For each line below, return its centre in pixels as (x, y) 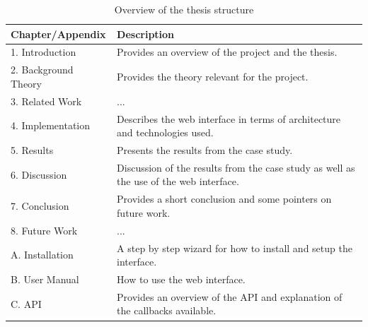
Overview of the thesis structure (184, 9)
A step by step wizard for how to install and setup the (235, 248)
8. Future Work (44, 230)
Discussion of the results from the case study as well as (236, 167)
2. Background (42, 70)
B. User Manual (45, 279)
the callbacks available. (167, 310)
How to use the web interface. (181, 279)
